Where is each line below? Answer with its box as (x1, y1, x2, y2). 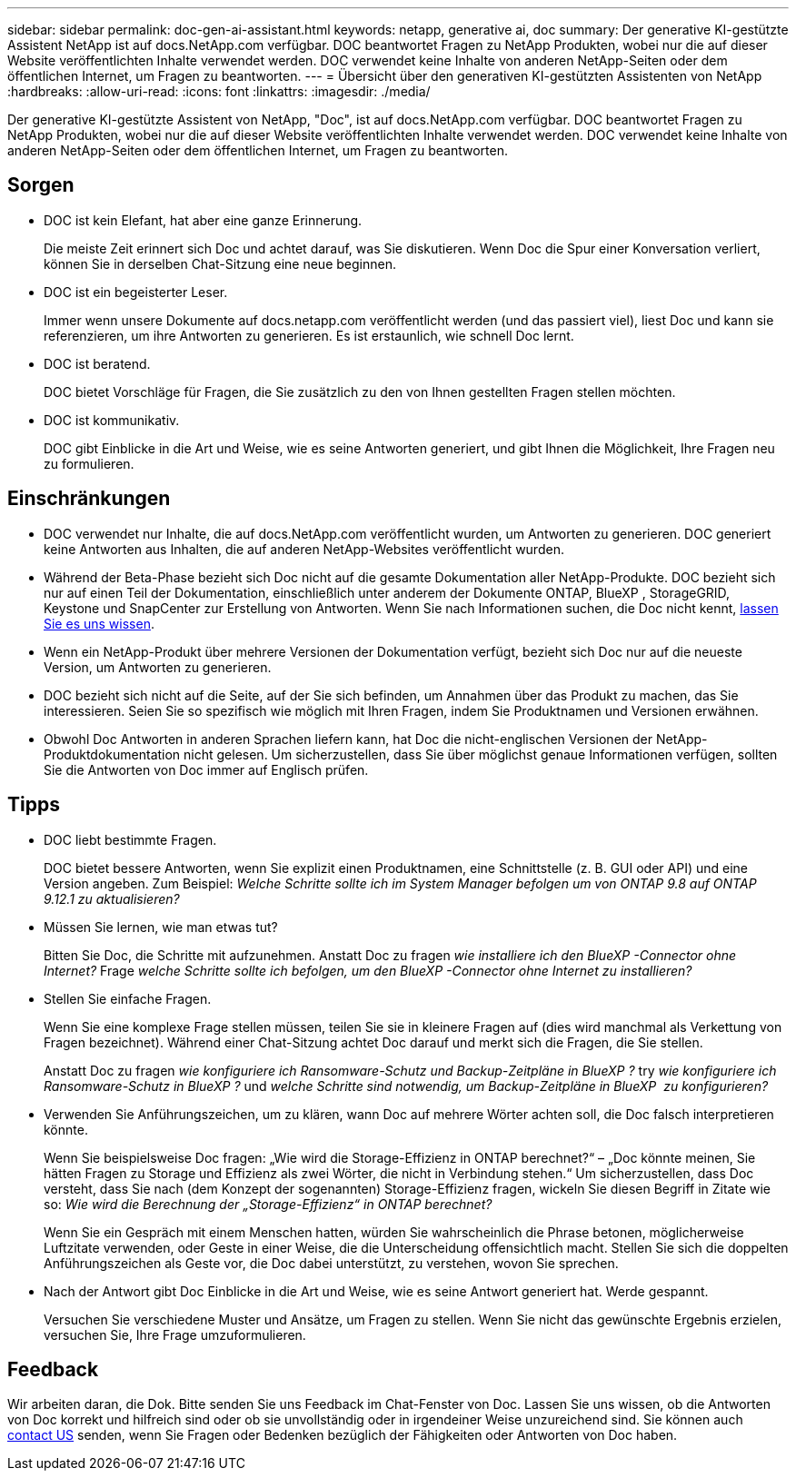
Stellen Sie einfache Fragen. (44, 990, 212, 1007)
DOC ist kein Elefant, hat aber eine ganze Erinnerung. (44, 212, 363, 228)
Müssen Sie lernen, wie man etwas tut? (44, 918, 278, 935)
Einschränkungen (7, 487, 171, 511)
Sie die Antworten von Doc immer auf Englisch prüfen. (44, 761, 369, 778)
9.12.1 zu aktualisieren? (44, 890, 180, 907)
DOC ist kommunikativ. (44, 412, 180, 428)
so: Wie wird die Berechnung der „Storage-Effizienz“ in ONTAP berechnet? (44, 1195, 493, 1212)
